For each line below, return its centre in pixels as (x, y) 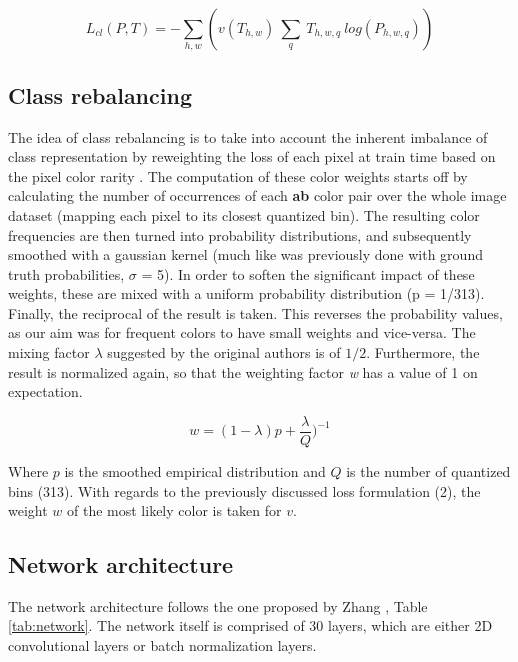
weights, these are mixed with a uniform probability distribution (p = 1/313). (246, 293)
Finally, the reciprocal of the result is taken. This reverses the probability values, (255, 312)
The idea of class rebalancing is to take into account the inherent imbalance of (248, 136)
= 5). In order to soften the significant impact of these (308, 273)
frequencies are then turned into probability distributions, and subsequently (240, 234)
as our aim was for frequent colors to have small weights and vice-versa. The (242, 332)
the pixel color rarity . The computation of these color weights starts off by (238, 175)
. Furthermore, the (423, 352)
